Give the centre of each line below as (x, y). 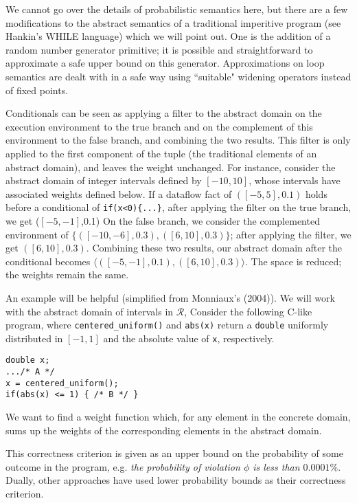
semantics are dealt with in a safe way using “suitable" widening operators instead (178, 76)
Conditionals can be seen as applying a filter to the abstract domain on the (164, 113)
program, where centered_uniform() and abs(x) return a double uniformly (167, 325)
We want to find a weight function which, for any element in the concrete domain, (178, 417)
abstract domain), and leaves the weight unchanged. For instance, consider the (171, 167)
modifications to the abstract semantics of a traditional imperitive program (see (173, 22)
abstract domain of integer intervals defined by (104, 180)
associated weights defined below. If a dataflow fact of (119, 193)
